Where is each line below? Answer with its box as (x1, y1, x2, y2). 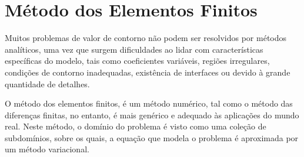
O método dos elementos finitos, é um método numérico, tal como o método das (5, 97, 293, 110)
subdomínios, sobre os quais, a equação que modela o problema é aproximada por (5, 131, 299, 144)
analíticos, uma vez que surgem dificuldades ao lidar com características (5, 43, 263, 55)
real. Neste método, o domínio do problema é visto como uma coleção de (5, 120, 266, 132)
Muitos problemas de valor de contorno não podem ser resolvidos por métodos (5, 32, 287, 44)
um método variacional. (5, 143, 89, 155)
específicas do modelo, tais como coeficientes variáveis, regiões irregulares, (5, 54, 270, 67)
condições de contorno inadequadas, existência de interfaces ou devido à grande (5, 66, 290, 78)
